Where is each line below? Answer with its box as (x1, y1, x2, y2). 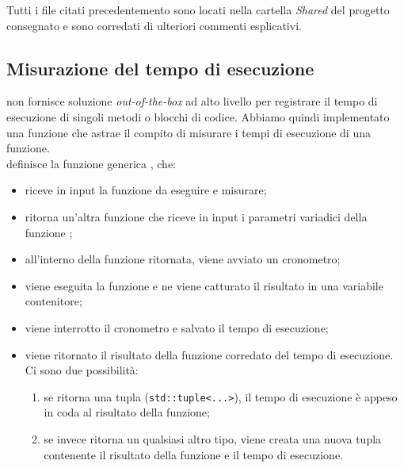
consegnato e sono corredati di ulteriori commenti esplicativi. (6, 17, 302, 33)
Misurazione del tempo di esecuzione (6, 56, 314, 80)
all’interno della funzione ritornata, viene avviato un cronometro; (25, 251, 341, 267)
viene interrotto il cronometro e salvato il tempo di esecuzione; (25, 319, 329, 336)
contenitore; (25, 293, 82, 309)
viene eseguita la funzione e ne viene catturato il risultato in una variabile (25, 277, 383, 293)
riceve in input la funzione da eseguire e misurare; (25, 182, 267, 198)
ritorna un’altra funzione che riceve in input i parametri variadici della (25, 208, 368, 224)
